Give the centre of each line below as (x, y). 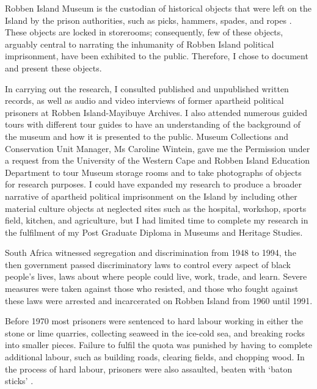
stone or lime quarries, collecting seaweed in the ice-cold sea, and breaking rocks (155, 333)
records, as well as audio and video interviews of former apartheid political (144, 100)
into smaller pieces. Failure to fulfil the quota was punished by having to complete (159, 345)
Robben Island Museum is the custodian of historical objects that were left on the (158, 8)
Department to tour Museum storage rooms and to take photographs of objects (153, 172)
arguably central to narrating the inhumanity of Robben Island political (140, 44)
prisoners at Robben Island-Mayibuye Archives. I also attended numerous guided (156, 112)
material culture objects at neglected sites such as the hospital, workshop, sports (156, 208)
